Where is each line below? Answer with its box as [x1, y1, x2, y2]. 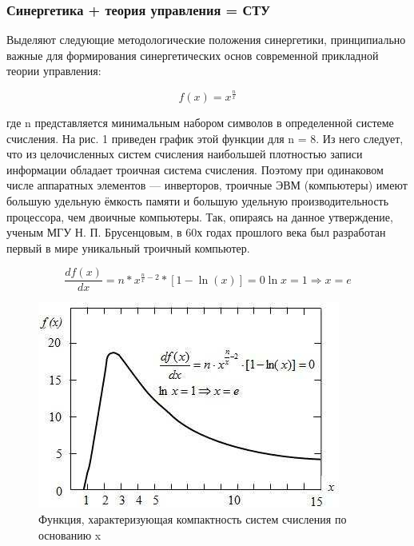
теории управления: [6, 62, 102, 79]
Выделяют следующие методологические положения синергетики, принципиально [6, 31, 406, 48]
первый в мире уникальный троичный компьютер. [6, 239, 250, 256]
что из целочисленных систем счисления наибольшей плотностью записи [6, 145, 363, 162]
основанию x [38, 526, 102, 543]
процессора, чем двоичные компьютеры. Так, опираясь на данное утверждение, [6, 208, 393, 225]
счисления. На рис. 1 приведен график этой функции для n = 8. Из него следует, [6, 130, 404, 146]
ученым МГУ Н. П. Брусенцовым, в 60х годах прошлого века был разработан [6, 224, 386, 241]
